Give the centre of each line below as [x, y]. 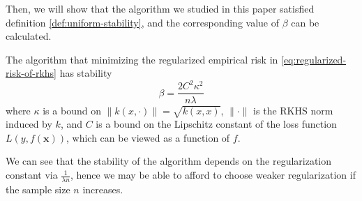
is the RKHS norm [293, 110]
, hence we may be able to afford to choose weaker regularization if [213, 175]
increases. [103, 189]
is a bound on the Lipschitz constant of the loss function [216, 124]
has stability [86, 73]
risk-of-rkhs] [31, 73]
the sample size [38, 189]
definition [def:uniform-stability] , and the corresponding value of [142, 22]
